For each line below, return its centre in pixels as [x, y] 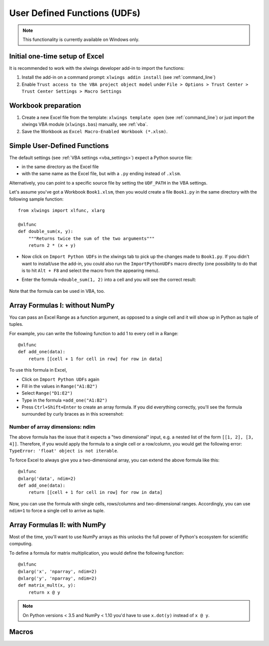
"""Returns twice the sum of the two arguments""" [91, 238]
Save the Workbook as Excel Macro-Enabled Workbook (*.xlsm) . [95, 131]
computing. [21, 544]
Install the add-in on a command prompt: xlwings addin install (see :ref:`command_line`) [119, 77]
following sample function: [36, 199]
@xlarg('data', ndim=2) [47, 478]
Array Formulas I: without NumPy [62, 305]
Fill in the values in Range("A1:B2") [60, 386]
